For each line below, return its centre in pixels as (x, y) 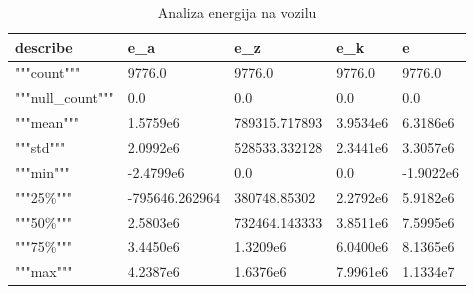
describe (44, 46)
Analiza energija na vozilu (237, 12)
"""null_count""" (64, 97)
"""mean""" (47, 122)
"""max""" (44, 271)
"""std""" (40, 146)
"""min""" (42, 171)
